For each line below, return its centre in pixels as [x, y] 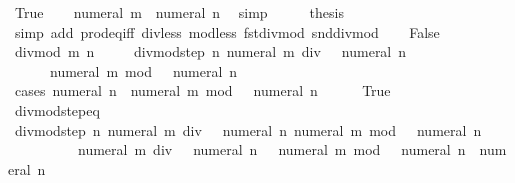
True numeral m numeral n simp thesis [179, 12]
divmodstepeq [57, 109]
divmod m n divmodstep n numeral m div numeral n [210, 51]
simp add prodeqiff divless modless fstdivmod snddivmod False [227, 31]
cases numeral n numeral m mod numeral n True [202, 90]
